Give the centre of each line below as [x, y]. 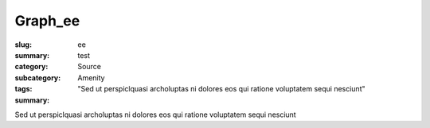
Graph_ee [47, 21]
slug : [23, 45]
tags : [23, 89]
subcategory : [38, 78]
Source [89, 67]
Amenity [91, 78]
